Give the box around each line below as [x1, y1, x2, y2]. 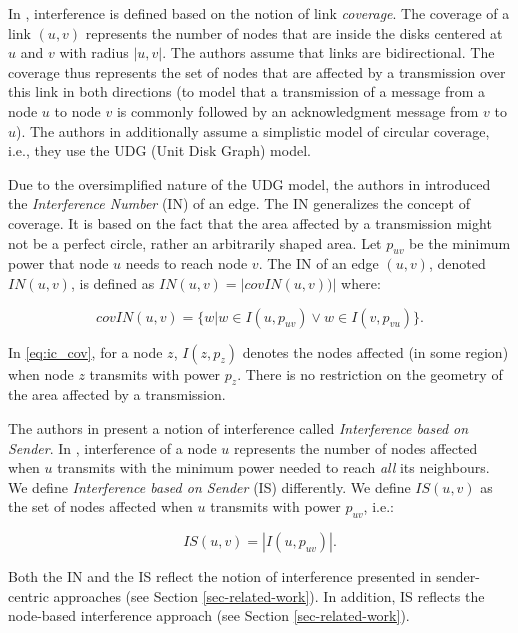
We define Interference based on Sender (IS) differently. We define [8, 476, 411, 497]
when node [8, 363, 74, 384]
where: [341, 272, 381, 293]
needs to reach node [125, 253, 248, 274]
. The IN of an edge [258, 253, 379, 274]
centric [8, 585, 49, 606]
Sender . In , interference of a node [8, 437, 217, 458]
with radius [59, 42, 129, 63]
